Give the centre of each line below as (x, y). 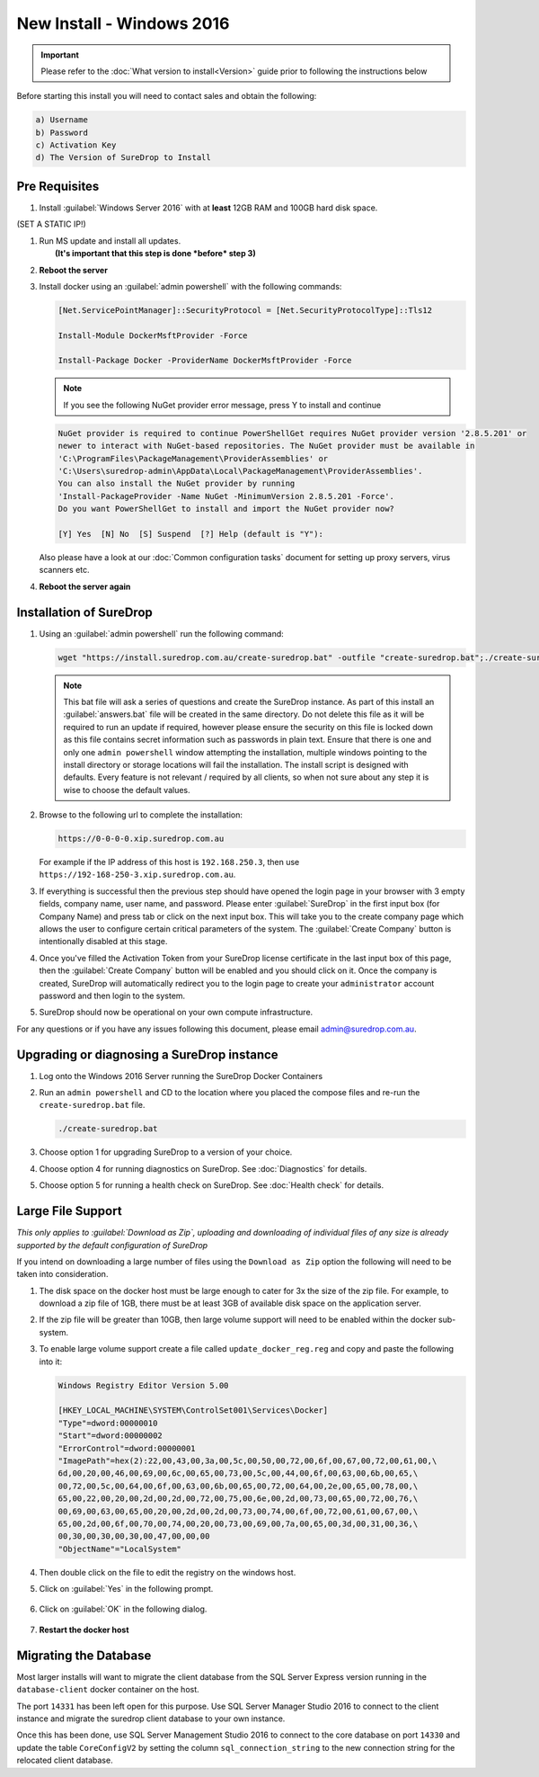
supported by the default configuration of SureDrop (112, 1245)
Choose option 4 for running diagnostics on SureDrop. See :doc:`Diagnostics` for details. (203, 1168)
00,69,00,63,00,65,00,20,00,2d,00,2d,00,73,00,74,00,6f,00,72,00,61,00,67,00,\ (238, 1511)
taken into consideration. (62, 1274)
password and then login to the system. (112, 996)
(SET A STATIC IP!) (52, 224)
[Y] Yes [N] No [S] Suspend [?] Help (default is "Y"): (190, 534)
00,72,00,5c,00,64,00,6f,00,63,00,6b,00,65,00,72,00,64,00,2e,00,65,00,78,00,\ (238, 1486)
